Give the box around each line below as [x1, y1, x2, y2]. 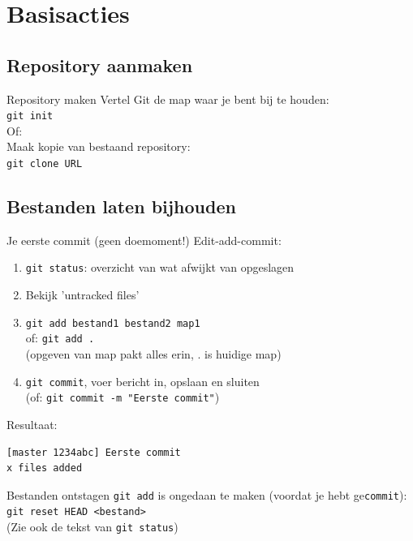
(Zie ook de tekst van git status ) [6, 518, 179, 535]
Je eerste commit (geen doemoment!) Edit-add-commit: [6, 231, 282, 248]
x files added [6, 462, 83, 474]
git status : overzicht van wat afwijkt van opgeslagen [25, 259, 295, 276]
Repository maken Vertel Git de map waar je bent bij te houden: [6, 90, 329, 107]
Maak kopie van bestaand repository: [6, 138, 191, 155]
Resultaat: [6, 415, 58, 432]
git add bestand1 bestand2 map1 [25, 317, 200, 329]
